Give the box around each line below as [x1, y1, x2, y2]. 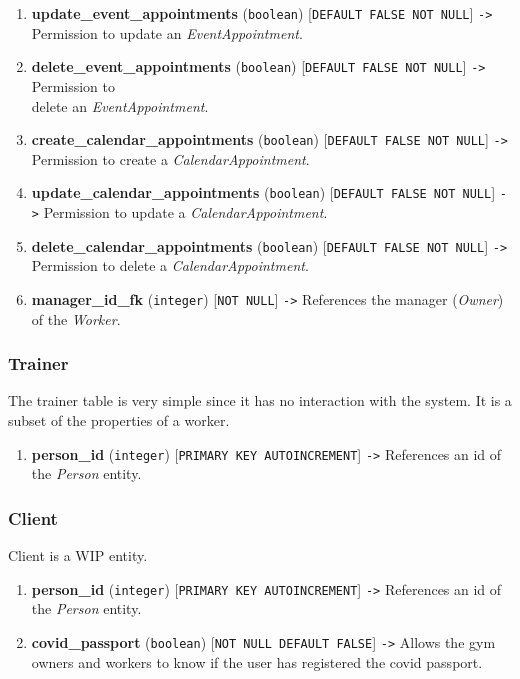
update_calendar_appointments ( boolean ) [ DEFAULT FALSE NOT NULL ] [31, 182, 496, 203]
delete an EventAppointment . [31, 95, 209, 116]
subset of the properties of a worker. [8, 409, 230, 430]
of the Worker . [31, 308, 121, 329]
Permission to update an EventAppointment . [31, 22, 303, 43]
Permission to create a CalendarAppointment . [31, 148, 310, 169]
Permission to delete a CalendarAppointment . [31, 255, 309, 276]
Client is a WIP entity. [8, 545, 148, 566]
